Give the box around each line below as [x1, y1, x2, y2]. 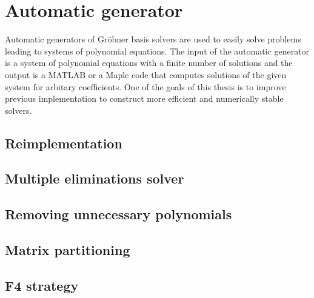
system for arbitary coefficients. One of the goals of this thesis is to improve [5, 80, 286, 93]
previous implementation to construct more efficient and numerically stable [5, 92, 284, 105]
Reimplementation [5, 133, 122, 152]
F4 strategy [5, 276, 79, 294]
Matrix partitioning [5, 240, 130, 259]
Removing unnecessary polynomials [5, 205, 232, 223]
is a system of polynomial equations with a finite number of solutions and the [5, 56, 293, 69]
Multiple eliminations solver [5, 169, 184, 188]
